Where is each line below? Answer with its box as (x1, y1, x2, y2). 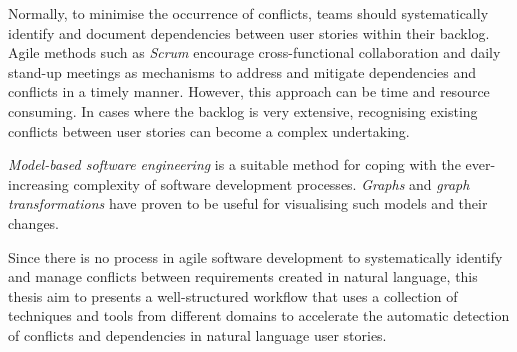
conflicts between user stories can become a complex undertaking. (8, 120, 410, 141)
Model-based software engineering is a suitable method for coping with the (8, 154, 461, 175)
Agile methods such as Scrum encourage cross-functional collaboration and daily (8, 42, 501, 63)
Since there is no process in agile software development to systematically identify (8, 246, 503, 267)
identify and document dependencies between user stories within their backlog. (8, 22, 490, 43)
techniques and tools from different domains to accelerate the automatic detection (8, 305, 510, 326)
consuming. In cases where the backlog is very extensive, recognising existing (8, 100, 478, 121)
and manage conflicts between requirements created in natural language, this (8, 266, 478, 287)
